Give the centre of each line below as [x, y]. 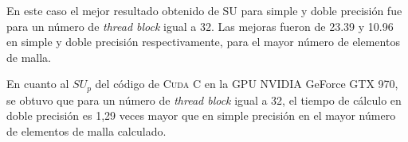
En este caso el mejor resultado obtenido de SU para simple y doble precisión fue [204, 10]
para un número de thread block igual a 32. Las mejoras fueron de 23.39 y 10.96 [200, 26]
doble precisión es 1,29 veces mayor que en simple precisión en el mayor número [201, 115]
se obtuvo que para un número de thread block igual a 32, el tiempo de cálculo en [204, 100]
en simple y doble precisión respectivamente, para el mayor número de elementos [203, 42]
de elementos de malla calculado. [86, 131]
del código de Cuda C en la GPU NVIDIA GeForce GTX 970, [247, 84]
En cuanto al [38, 84]
